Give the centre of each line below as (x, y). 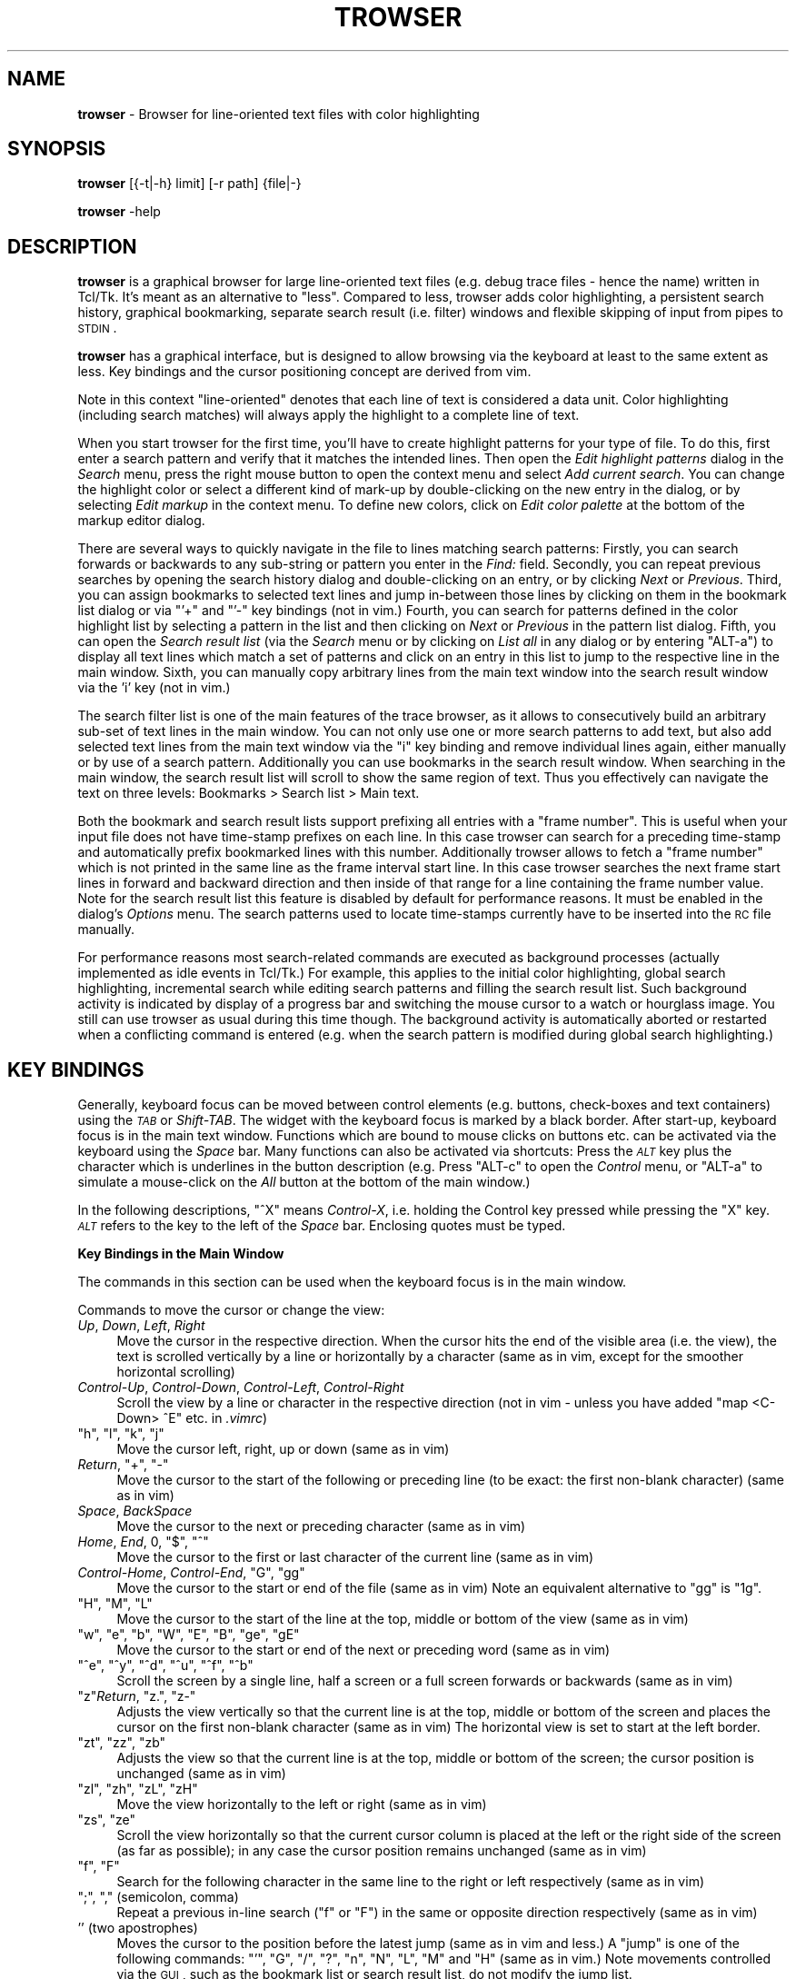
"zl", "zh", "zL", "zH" (138, 1789)
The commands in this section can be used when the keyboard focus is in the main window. (352, 1282)
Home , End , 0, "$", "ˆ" (143, 1542)
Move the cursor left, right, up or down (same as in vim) (283, 1449)
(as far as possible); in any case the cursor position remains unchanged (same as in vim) (382, 1851)
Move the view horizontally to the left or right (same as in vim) (302, 1805)
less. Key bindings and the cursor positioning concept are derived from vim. (304, 372)
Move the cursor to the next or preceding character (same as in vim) (321, 1527)
